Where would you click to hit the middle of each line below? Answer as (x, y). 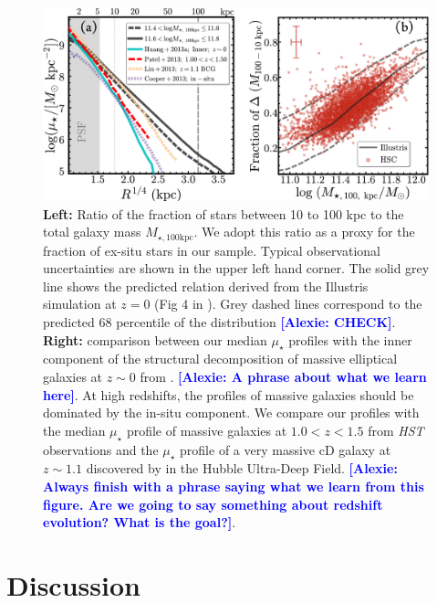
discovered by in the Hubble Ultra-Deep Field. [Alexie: (242, 468)
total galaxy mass (92, 232)
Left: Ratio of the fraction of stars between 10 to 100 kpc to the (224, 213)
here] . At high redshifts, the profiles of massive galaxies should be (229, 394)
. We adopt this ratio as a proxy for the (304, 232)
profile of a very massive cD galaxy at (286, 449)
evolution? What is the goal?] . (140, 522)
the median (74, 430)
